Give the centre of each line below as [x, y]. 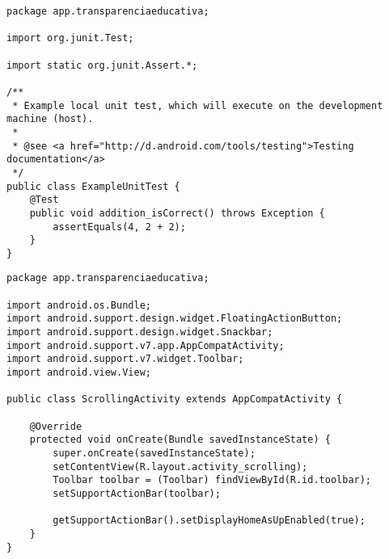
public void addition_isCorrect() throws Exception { [177, 213]
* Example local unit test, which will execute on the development [198, 105]
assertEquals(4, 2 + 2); [119, 227]
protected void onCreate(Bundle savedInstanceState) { [180, 440]
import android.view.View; [79, 373]
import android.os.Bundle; [79, 305]
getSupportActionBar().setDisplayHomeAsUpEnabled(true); [209, 521]
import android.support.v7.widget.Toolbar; [125, 359]
